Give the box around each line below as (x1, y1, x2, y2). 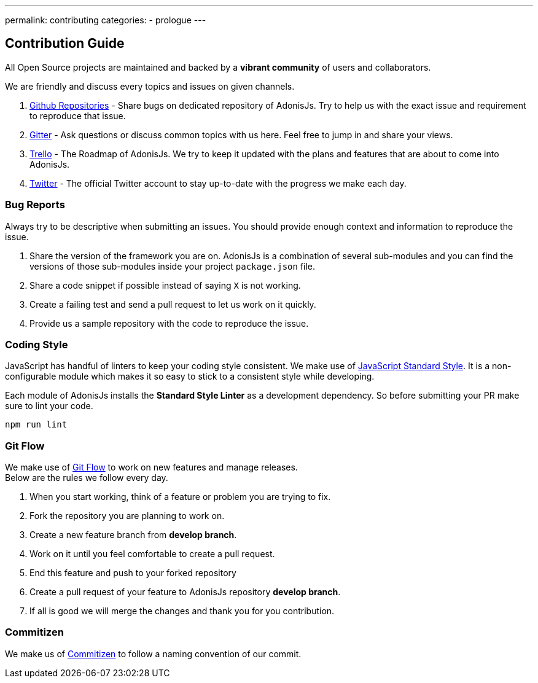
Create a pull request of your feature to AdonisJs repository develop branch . (29, 587, 341, 598)
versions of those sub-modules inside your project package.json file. (29, 260, 316, 271)
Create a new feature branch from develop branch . (29, 529, 237, 541)
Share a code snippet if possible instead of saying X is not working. (29, 279, 301, 291)
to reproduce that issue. (29, 110, 126, 121)
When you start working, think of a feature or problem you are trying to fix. (29, 491, 331, 502)
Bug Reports (5, 198, 65, 211)
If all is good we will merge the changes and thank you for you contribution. (29, 606, 335, 617)
